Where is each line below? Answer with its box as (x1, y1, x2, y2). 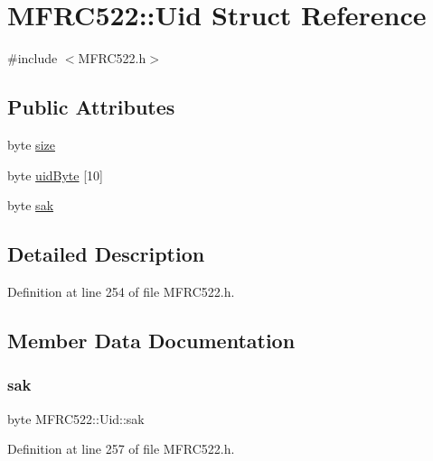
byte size (7, 134, 55, 153)
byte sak (7, 196, 54, 215)
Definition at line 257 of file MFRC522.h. (7, 439, 235, 458)
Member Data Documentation (7, 326, 296, 354)
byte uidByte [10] (7, 165, 103, 184)
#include (7, 49, 58, 68)
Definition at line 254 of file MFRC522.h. (7, 281, 235, 300)
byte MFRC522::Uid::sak (7, 409, 145, 428)
